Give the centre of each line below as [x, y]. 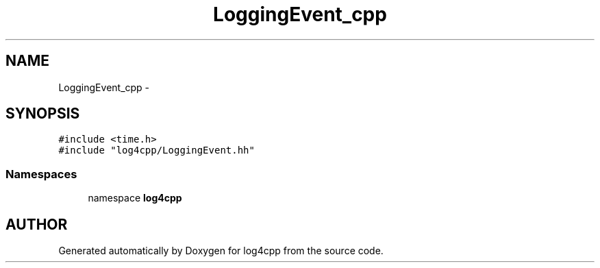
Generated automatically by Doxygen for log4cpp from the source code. [221, 251]
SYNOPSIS [43, 114]
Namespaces [41, 174]
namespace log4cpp [135, 198]
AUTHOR [37, 224]
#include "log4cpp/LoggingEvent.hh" [157, 150]
